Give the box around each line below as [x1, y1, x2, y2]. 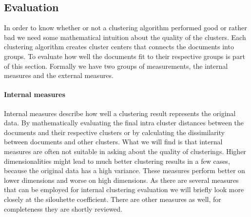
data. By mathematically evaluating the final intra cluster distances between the [4, 118, 244, 128]
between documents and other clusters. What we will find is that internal [4, 137, 223, 147]
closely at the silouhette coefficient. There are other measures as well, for [4, 194, 221, 204]
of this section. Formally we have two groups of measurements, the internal [4, 60, 228, 71]
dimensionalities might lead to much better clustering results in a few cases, [4, 156, 230, 166]
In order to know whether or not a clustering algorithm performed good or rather [4, 22, 247, 33]
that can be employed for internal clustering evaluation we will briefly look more [4, 184, 244, 195]
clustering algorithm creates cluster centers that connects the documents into [4, 41, 234, 52]
